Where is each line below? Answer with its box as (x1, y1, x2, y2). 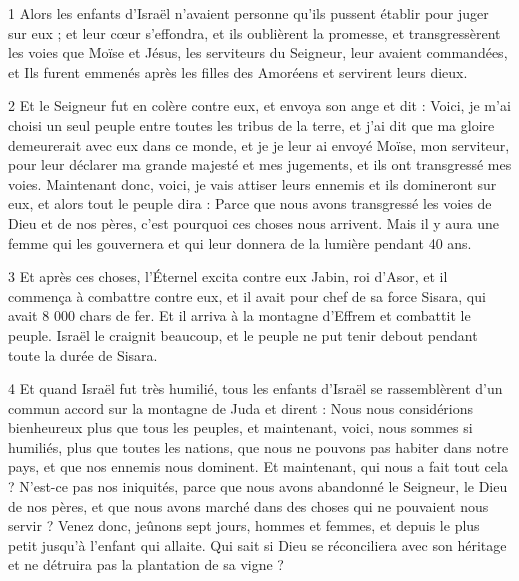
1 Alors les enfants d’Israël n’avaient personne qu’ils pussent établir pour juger (8, 3, 489, 23)
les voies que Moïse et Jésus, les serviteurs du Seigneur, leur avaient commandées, (8, 42, 508, 63)
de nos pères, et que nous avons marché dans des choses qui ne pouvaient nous (8, 495, 489, 516)
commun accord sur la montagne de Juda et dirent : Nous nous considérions (8, 397, 474, 418)
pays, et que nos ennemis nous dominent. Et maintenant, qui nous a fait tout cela (8, 456, 508, 477)
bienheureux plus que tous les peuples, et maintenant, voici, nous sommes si (8, 417, 473, 438)
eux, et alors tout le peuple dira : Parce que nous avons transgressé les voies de (8, 193, 492, 214)
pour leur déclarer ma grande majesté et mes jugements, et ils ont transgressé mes (8, 154, 512, 175)
